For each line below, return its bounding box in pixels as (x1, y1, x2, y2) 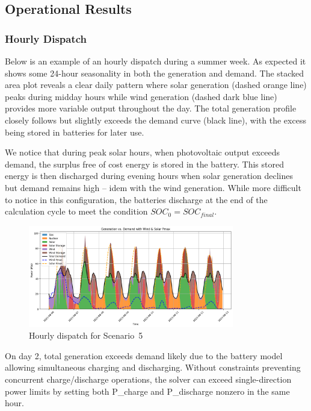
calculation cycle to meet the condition (5, 205, 148, 218)
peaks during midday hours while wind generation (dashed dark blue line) (5, 90, 277, 102)
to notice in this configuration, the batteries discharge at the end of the (5, 193, 268, 205)
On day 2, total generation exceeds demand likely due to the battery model (5, 349, 283, 362)
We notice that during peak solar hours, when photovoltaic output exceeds (5, 146, 280, 158)
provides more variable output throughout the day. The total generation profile (5, 102, 297, 115)
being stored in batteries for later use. (5, 125, 144, 138)
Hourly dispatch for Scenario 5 (29, 329, 143, 342)
